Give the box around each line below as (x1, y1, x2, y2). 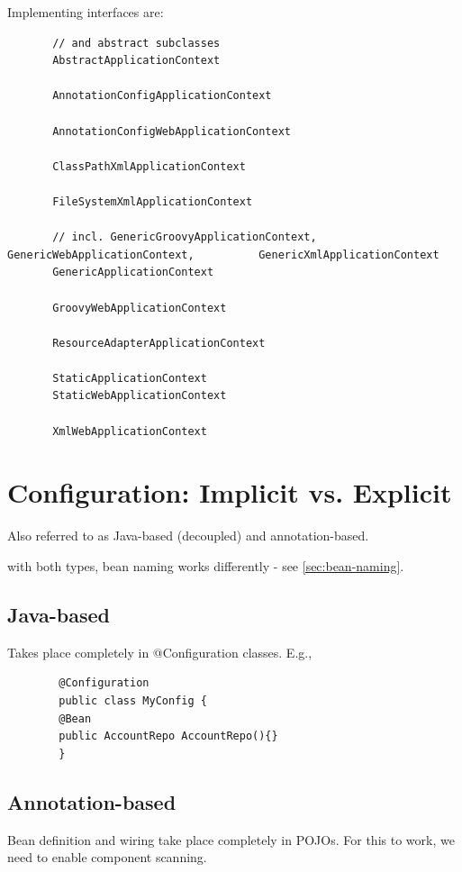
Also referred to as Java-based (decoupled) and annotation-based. (7, 526, 369, 545)
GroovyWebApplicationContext (52, 301, 227, 314)
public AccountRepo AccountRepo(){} (59, 730, 278, 743)
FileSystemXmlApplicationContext (52, 195, 253, 208)
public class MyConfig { (59, 694, 207, 707)
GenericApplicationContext (52, 266, 214, 279)
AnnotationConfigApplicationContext (52, 89, 272, 103)
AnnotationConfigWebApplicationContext (52, 124, 291, 138)
